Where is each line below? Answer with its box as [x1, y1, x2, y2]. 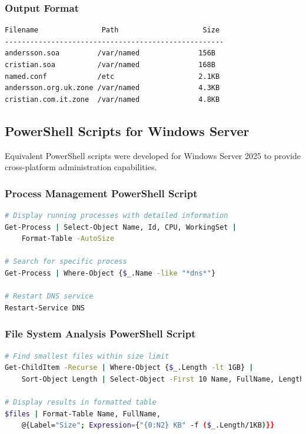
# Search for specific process [5, 257, 127, 266]
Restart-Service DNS [5, 303, 85, 312]
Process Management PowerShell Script [5, 185, 198, 200]
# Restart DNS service [5, 292, 94, 301]
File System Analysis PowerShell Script [5, 326, 196, 341]
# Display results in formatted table [5, 397, 157, 406]
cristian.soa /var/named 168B [5, 61, 215, 69]
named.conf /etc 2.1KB [5, 72, 220, 81]
